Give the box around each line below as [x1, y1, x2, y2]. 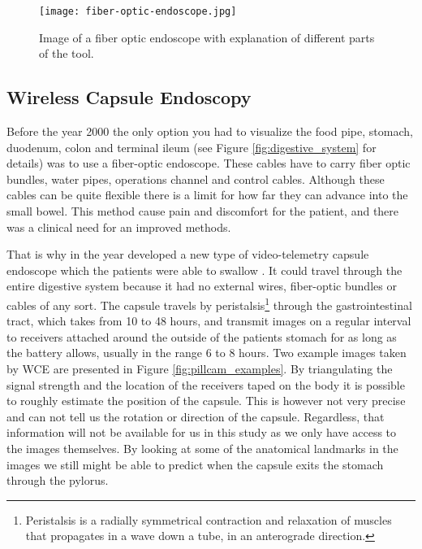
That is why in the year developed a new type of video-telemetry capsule [6, 246, 369, 263]
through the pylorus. [6, 472, 109, 489]
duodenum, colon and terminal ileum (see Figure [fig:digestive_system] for [6, 138, 377, 155]
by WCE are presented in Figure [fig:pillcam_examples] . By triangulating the [6, 360, 393, 377]
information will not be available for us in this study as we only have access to [6, 424, 397, 441]
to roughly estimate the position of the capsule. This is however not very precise [6, 392, 406, 409]
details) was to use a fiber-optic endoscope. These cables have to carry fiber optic [6, 155, 411, 172]
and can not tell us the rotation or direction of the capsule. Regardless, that [6, 407, 385, 425]
